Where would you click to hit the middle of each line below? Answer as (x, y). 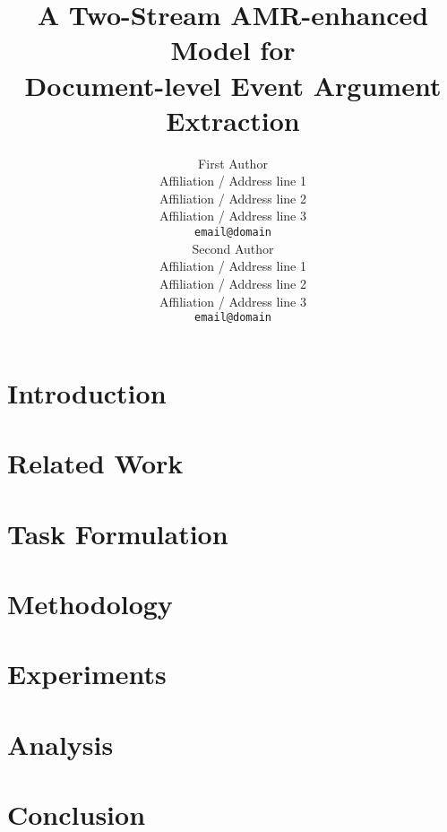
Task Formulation (118, 533)
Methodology (90, 603)
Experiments (87, 674)
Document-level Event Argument (233, 85)
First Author (233, 163)
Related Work (95, 463)
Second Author (233, 248)
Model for (233, 50)
